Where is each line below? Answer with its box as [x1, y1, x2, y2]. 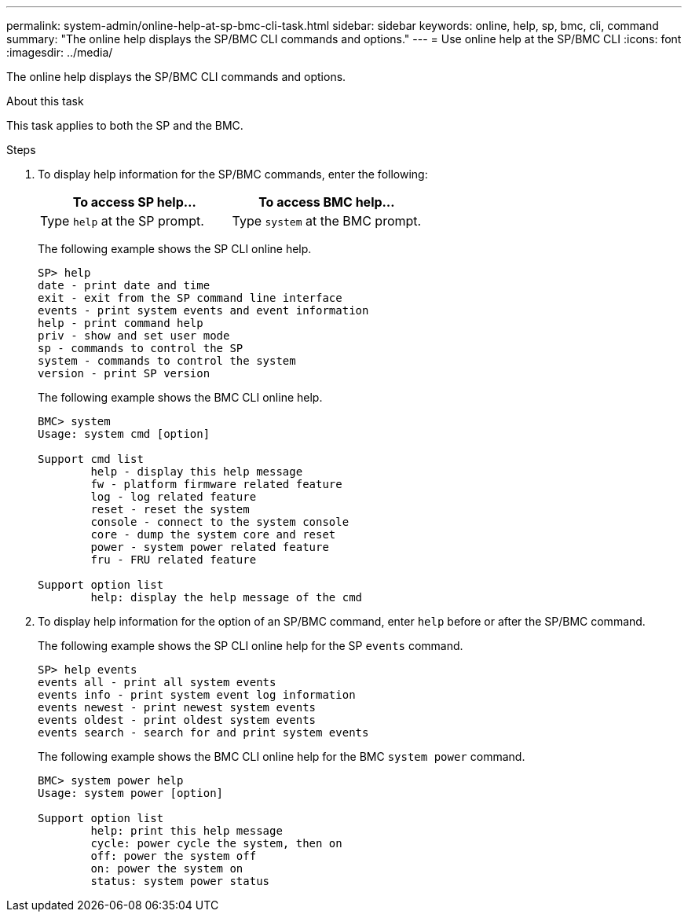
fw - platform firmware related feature [90, 478, 342, 490]
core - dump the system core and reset [90, 528, 336, 541]
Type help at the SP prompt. [40, 213, 204, 229]
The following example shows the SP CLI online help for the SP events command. [38, 639, 463, 652]
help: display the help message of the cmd [90, 591, 363, 604]
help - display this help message [90, 465, 303, 478]
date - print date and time [38, 279, 210, 292]
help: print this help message [90, 824, 283, 837]
